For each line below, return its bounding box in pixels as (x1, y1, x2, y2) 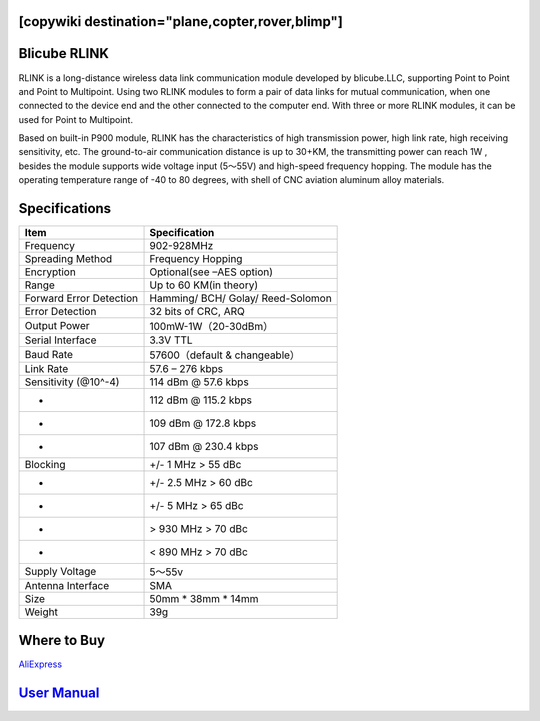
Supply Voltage (24, 565, 97, 579)
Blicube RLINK (18, 45, 110, 62)
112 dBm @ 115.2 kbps (149, 393, 253, 407)
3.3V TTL (149, 333, 194, 347)
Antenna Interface (24, 579, 110, 593)
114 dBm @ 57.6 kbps (149, 375, 249, 389)
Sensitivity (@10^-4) (24, 375, 120, 389)
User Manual (18, 684, 100, 701)
